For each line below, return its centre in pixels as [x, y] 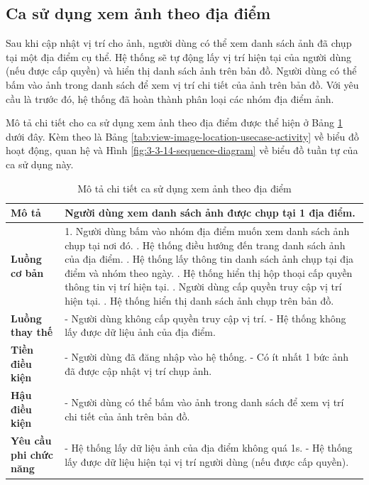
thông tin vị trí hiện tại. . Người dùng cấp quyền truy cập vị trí [203, 287]
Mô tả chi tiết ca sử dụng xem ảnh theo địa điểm [184, 188]
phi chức [32, 454]
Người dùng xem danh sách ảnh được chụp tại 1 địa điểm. [210, 213]
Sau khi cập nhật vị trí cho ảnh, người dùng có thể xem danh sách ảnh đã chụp [179, 43]
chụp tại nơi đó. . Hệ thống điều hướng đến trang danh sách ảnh [205, 245]
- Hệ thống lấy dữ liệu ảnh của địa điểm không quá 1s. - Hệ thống [209, 448]
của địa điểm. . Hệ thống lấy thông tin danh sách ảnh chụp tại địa [209, 259]
